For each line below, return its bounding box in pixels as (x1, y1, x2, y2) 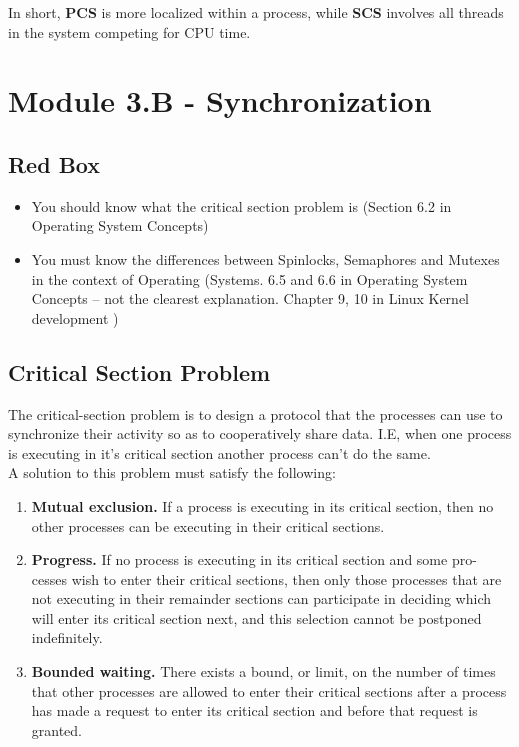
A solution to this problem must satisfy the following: (8, 462, 336, 483)
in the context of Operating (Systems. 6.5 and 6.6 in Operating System (31, 268, 468, 289)
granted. (31, 719, 83, 740)
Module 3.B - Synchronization (8, 80, 432, 121)
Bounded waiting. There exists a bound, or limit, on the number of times (31, 661, 496, 682)
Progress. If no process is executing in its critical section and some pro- (31, 549, 477, 570)
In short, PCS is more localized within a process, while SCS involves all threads (8, 2, 504, 22)
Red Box (8, 148, 100, 179)
